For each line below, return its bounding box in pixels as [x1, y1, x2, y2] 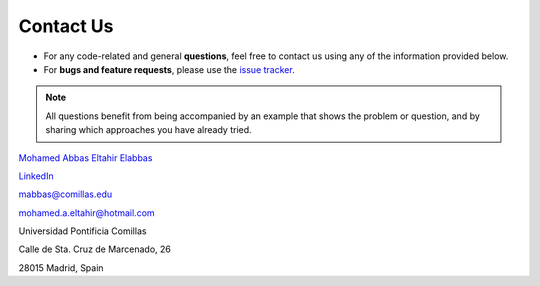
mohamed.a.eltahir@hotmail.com [18, 206, 155, 219]
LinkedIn [18, 170, 54, 182]
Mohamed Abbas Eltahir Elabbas [18, 151, 153, 164]
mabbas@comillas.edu [18, 188, 113, 200]
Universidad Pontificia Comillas [18, 225, 147, 237]
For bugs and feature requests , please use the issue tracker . [43, 63, 295, 75]
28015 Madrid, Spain [18, 261, 104, 274]
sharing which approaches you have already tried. [45, 124, 252, 136]
